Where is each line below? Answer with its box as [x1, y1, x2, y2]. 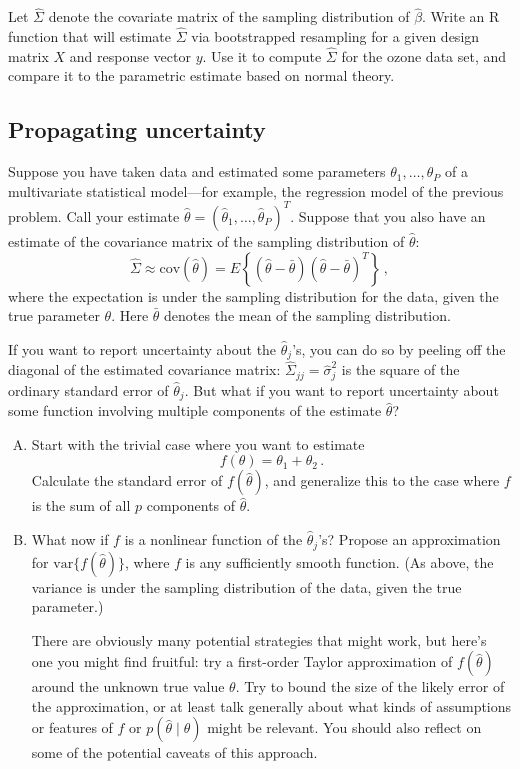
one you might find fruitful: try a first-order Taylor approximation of [31, 651, 453, 672]
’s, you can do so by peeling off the [292, 338, 506, 359]
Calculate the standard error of [31, 470, 223, 491]
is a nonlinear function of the [124, 529, 303, 550]
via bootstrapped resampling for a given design [191, 26, 480, 47]
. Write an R [422, 6, 500, 27]
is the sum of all [31, 495, 131, 516]
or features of [31, 717, 113, 738]
